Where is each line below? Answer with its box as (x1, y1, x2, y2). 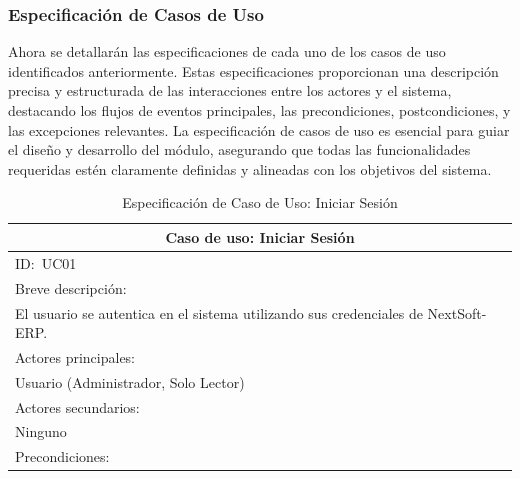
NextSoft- (427, 302, 487, 323)
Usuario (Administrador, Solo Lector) (15, 371, 245, 392)
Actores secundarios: (15, 396, 140, 417)
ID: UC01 (15, 252, 77, 273)
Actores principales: (15, 346, 136, 367)
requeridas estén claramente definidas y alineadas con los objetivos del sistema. (8, 158, 492, 179)
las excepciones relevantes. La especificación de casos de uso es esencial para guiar (8, 119, 510, 140)
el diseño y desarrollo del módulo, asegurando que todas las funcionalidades (8, 139, 471, 160)
